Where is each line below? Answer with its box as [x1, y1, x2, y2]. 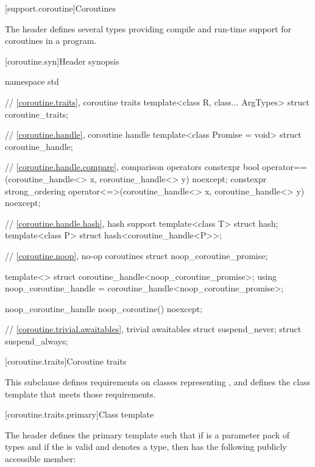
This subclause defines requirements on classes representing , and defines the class [5, 376, 311, 388]
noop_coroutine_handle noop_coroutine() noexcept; [5, 302, 203, 315]
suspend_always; [5, 334, 68, 347]
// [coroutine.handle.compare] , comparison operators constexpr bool [5, 160, 260, 173]
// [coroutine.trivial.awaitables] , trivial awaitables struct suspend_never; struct [5, 323, 302, 335]
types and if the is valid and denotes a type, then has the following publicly [5, 440, 287, 453]
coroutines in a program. [5, 34, 97, 47]
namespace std [5, 75, 59, 88]
